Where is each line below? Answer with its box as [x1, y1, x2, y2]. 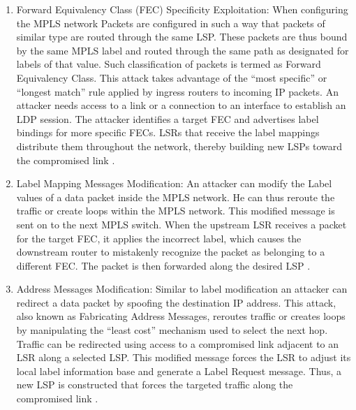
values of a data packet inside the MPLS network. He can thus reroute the [16, 189, 335, 204]
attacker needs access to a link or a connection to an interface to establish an [16, 98, 346, 112]
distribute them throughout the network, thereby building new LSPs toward [16, 138, 343, 153]
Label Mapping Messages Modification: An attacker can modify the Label [16, 176, 332, 191]
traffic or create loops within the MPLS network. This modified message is [16, 203, 335, 218]
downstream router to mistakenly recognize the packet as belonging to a [16, 244, 325, 259]
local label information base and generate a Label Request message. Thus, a [16, 363, 341, 378]
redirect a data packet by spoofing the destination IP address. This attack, [16, 295, 336, 309]
